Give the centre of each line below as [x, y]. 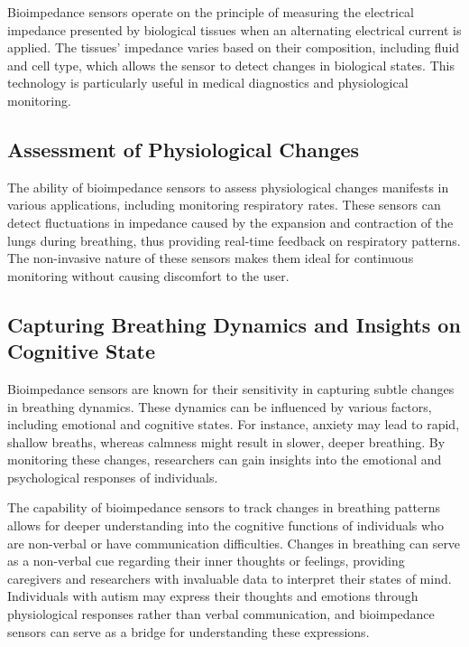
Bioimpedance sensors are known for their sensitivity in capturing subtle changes [231, 388]
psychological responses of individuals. [113, 477]
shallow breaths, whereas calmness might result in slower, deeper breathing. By [226, 441]
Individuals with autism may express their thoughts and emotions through [213, 596]
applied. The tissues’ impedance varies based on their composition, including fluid [234, 47]
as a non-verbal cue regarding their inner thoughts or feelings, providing [206, 561]
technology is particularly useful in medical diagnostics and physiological [208, 83]
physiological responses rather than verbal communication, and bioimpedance [221, 614]
